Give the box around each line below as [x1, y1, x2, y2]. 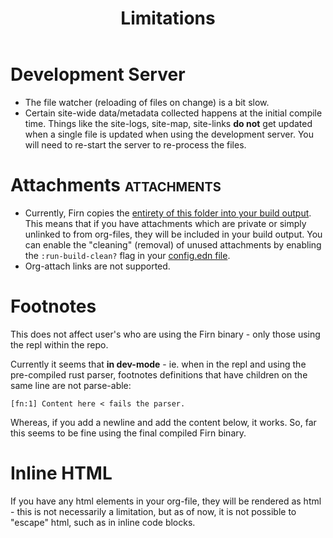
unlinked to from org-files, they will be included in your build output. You [24, 228, 323, 240]
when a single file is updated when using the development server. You [24, 128, 314, 140]
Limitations [120, 7, 216, 30]
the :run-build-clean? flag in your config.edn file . [24, 249, 231, 261]
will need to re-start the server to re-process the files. [24, 138, 247, 151]
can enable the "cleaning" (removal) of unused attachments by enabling [24, 238, 322, 251]
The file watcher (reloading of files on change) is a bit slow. [24, 96, 270, 108]
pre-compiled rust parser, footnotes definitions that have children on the [10, 368, 308, 381]
